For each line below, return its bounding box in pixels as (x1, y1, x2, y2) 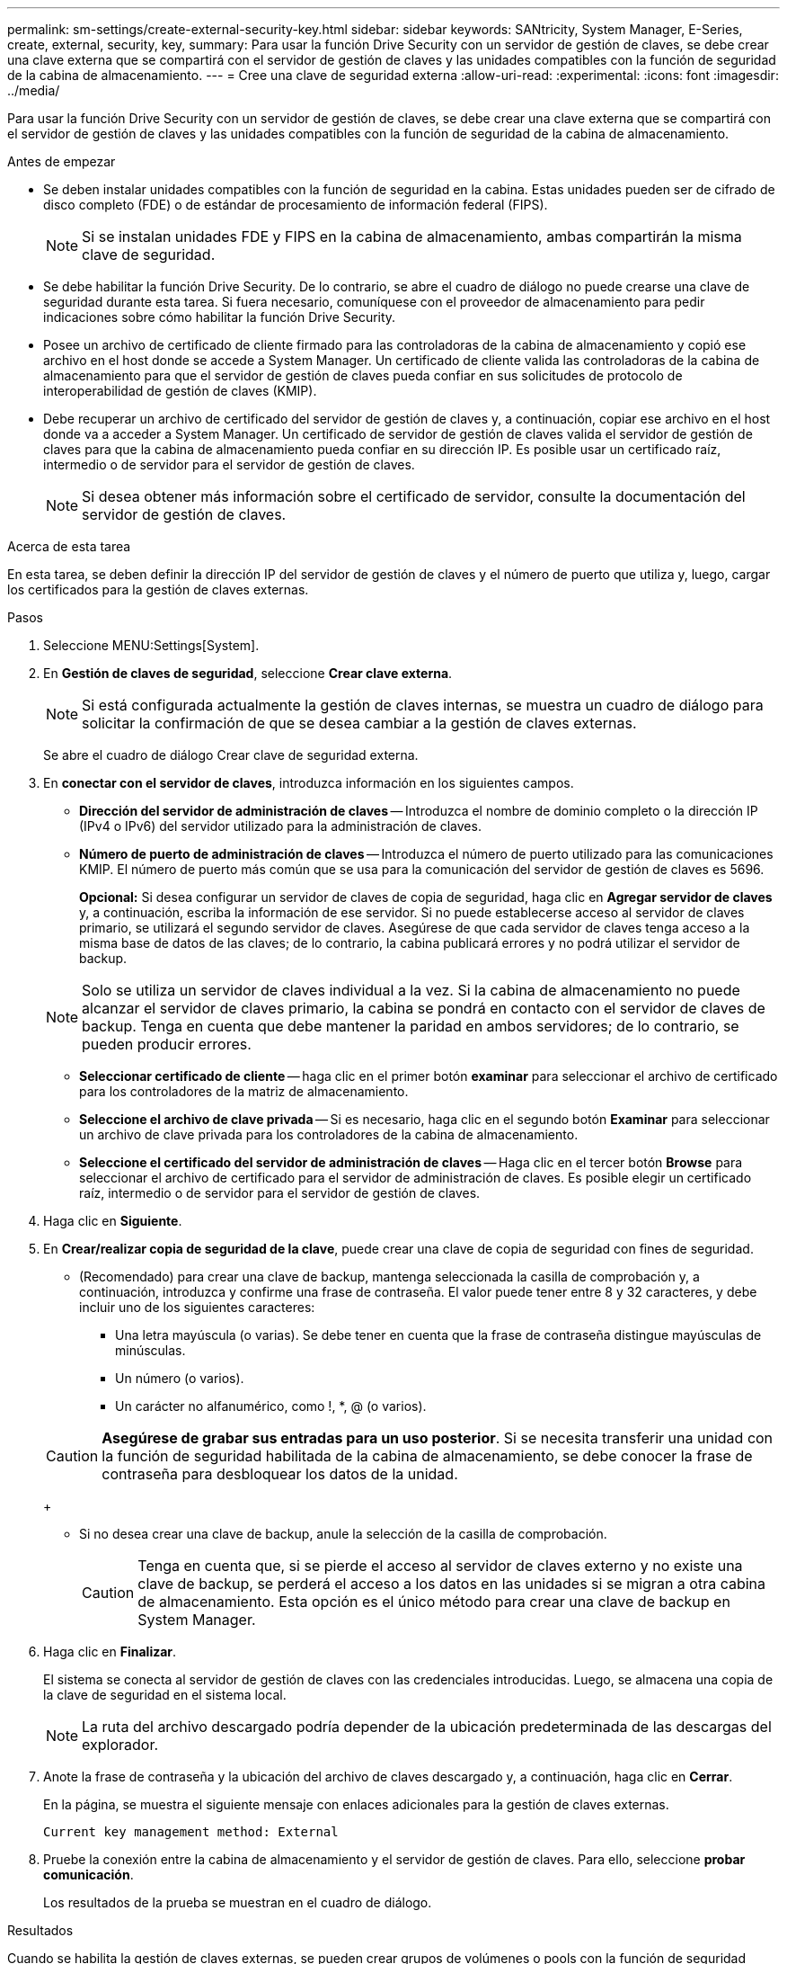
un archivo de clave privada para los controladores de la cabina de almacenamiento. (79, 1127, 579, 1142)
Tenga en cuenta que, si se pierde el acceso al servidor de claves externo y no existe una (137, 1557, 743, 1575)
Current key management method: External (43, 1825, 339, 1839)
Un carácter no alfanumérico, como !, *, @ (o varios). (115, 1398, 427, 1414)
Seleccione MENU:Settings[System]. (43, 638, 260, 653)
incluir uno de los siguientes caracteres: (79, 1299, 315, 1315)
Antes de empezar (7, 154, 116, 169)
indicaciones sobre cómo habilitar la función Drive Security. (43, 309, 396, 325)
